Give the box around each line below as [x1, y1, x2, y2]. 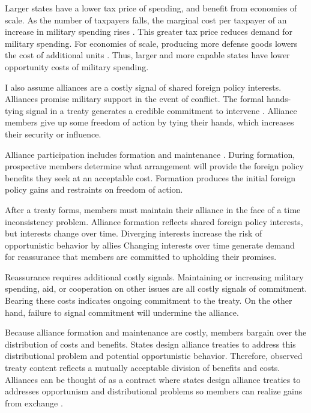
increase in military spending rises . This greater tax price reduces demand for [5, 25, 293, 38]
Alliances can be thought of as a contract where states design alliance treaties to [5, 373, 301, 385]
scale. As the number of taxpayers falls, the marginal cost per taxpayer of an [5, 13, 287, 26]
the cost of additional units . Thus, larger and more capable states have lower [5, 49, 290, 61]
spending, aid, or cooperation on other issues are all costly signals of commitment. [5, 282, 307, 295]
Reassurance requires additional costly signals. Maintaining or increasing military [5, 270, 304, 283]
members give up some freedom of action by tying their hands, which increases [5, 116, 294, 128]
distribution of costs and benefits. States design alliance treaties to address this [5, 337, 296, 350]
